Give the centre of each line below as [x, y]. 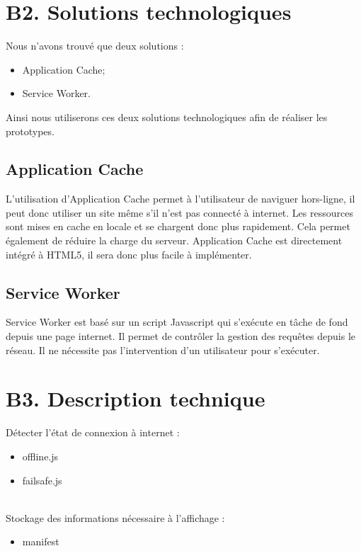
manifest [41, 541]
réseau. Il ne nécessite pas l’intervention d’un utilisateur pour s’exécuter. [163, 350]
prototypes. [30, 131]
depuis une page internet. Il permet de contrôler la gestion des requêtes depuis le [181, 336]
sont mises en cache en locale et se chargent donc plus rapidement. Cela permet [178, 226]
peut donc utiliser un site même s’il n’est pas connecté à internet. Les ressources [179, 212]
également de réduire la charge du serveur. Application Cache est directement [174, 240]
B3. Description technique [136, 398]
